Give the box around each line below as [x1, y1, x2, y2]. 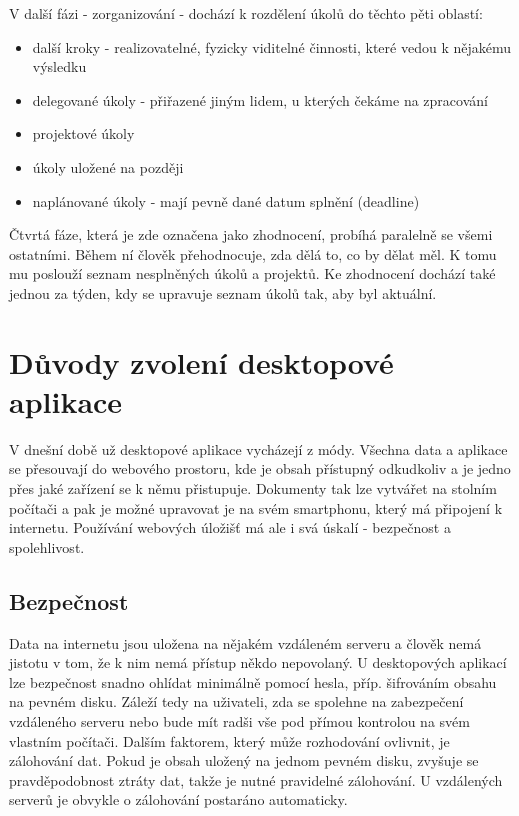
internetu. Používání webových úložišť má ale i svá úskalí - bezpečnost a [9, 517, 451, 538]
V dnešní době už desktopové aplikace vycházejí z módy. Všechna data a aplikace [9, 438, 508, 459]
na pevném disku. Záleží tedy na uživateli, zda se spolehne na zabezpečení [9, 691, 464, 712]
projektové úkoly [32, 123, 135, 144]
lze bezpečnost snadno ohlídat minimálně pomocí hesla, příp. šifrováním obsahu [9, 671, 497, 692]
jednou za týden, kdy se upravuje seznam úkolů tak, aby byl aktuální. [9, 282, 437, 303]
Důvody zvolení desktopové [9, 341, 394, 382]
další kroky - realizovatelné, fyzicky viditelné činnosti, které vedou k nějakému [32, 36, 512, 57]
